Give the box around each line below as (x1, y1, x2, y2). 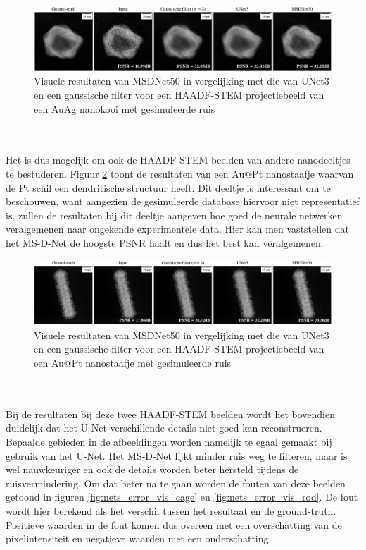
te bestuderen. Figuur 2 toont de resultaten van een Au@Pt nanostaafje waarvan (6, 166, 354, 181)
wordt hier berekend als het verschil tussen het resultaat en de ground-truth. (6, 503, 336, 518)
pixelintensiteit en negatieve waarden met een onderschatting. (6, 531, 272, 546)
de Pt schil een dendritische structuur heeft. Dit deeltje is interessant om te (6, 180, 331, 195)
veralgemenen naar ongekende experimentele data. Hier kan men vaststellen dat (6, 221, 349, 236)
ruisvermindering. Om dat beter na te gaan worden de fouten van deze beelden (6, 475, 346, 490)
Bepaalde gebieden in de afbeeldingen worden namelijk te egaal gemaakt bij (6, 434, 332, 448)
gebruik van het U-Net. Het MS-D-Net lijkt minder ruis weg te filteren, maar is (6, 448, 348, 463)
